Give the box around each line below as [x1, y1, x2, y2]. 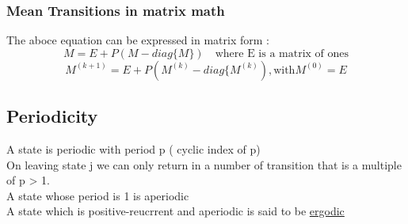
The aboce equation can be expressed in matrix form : [6, 32, 269, 48]
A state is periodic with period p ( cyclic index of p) [6, 141, 261, 158]
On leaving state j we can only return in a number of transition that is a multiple [6, 156, 402, 173]
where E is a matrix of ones [215, 47, 349, 59]
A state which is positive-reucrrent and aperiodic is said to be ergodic [6, 203, 345, 219]
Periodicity [6, 104, 98, 128]
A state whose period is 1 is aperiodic [6, 187, 189, 203]
